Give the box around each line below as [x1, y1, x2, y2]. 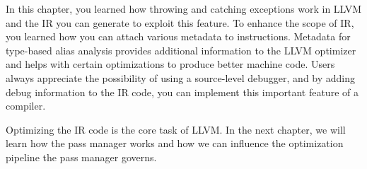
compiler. [6, 98, 46, 113]
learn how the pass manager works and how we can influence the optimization [6, 136, 344, 151]
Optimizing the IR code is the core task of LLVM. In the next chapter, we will [6, 122, 346, 136]
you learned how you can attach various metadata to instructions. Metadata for [6, 29, 351, 44]
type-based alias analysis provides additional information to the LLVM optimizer [6, 42, 356, 57]
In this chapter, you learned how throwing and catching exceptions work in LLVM [6, 1, 362, 16]
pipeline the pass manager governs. [6, 149, 157, 164]
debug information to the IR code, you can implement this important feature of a [6, 84, 359, 99]
